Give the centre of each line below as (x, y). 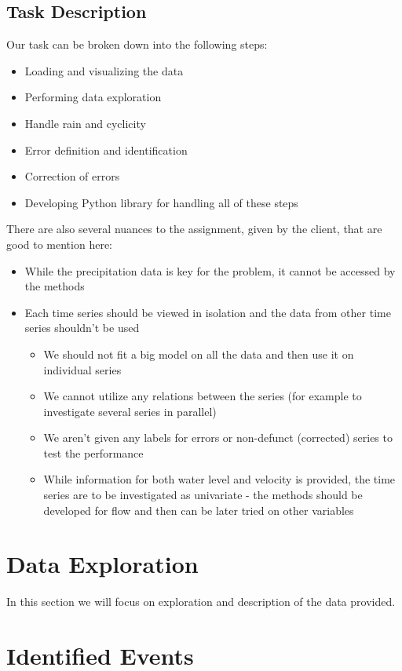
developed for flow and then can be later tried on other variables (199, 510)
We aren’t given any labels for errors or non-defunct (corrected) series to (218, 438)
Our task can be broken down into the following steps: (137, 44)
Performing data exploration (93, 97)
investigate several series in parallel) (130, 411)
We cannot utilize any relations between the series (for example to (203, 396)
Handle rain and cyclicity (85, 123)
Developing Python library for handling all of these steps (161, 202)
